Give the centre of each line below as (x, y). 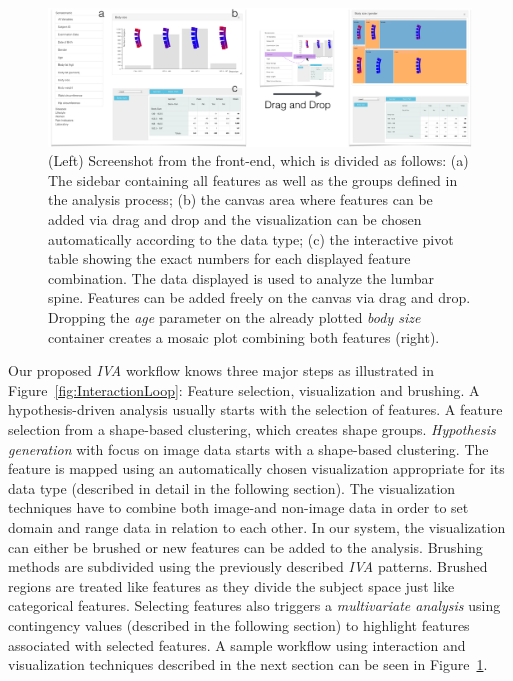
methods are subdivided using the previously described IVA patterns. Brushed (248, 566)
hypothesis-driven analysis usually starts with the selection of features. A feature (255, 409)
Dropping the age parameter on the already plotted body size (234, 317)
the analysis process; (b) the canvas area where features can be (240, 199)
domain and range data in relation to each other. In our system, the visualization (257, 526)
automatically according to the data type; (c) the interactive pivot (251, 238)
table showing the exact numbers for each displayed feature (229, 258)
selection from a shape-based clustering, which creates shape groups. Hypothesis (252, 429)
